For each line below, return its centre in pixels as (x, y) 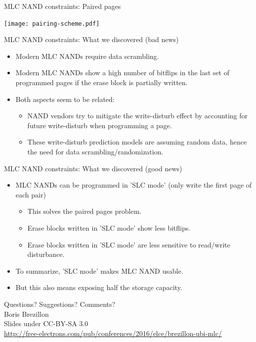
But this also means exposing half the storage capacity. (99, 287)
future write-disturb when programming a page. (100, 125)
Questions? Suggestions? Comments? (60, 304)
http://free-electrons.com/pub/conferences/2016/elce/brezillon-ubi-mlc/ (113, 333)
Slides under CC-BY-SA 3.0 (46, 323)
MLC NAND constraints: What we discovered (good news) (93, 168)
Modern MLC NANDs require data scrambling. (87, 56)
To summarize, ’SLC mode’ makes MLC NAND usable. (99, 270)
